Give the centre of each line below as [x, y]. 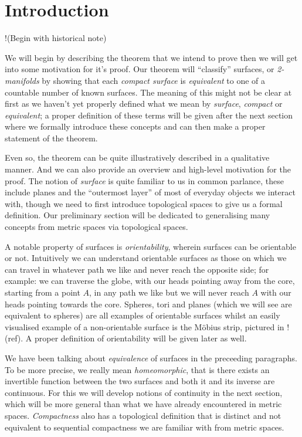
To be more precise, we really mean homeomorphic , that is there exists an [137, 369]
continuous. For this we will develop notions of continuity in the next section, [144, 392]
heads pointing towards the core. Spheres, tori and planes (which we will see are [148, 304]
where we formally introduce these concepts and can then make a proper [135, 126]
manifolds [22, 80]
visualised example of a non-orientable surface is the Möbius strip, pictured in [145, 326]
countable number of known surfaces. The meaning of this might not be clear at [148, 92]
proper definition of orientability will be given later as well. [140, 338]
